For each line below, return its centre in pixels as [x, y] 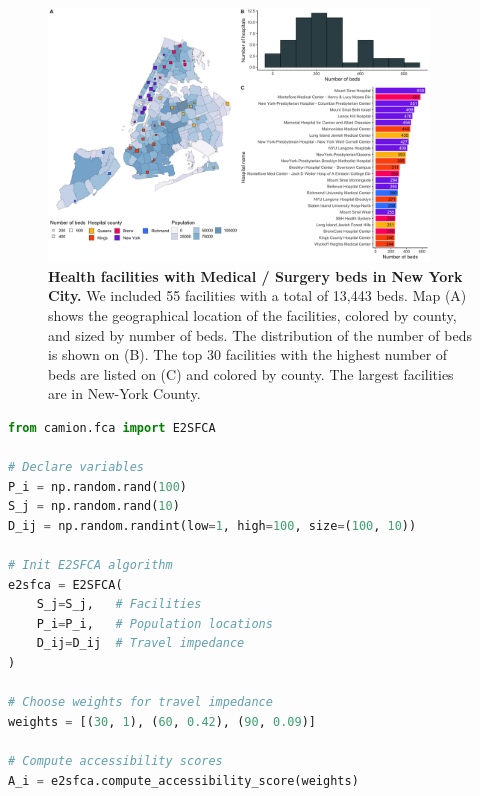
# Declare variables [76, 467]
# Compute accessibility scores [115, 760]
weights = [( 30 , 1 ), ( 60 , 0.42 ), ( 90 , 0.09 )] [162, 721]
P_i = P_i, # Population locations [154, 623]
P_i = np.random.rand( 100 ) [98, 486]
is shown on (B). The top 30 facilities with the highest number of [248, 354]
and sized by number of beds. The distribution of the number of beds [260, 334]
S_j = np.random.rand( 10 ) [94, 506]
